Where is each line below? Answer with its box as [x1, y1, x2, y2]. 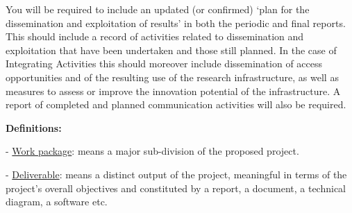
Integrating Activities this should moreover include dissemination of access [6, 56, 323, 71]
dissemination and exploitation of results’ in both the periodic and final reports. [6, 15, 346, 30]
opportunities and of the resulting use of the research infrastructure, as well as [6, 69, 339, 84]
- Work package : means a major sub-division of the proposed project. [6, 144, 299, 158]
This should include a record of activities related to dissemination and [6, 29, 304, 44]
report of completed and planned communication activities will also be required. [6, 97, 346, 112]
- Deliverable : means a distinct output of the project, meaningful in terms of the [6, 167, 347, 181]
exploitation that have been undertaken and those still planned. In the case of [6, 42, 337, 57]
